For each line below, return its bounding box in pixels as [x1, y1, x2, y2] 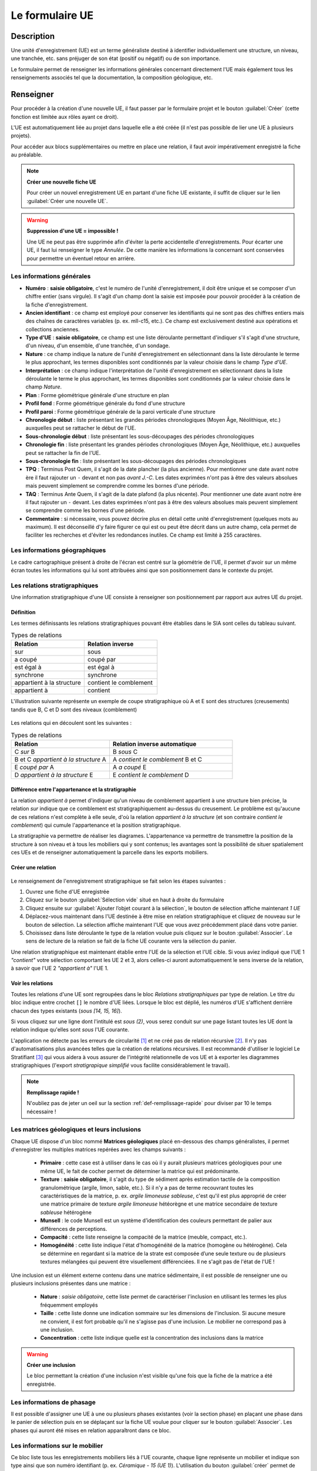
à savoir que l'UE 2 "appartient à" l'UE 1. [11, 965, 109, 972]
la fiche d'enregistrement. [25, 301, 88, 308]
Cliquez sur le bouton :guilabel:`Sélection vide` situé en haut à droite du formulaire [25, 896, 224, 903]
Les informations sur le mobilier [11, 1442, 103, 1450]
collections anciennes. [25, 325, 80, 332]
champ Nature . [25, 383, 62, 391]
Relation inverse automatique [112, 740, 197, 748]
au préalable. [11, 151, 43, 158]
